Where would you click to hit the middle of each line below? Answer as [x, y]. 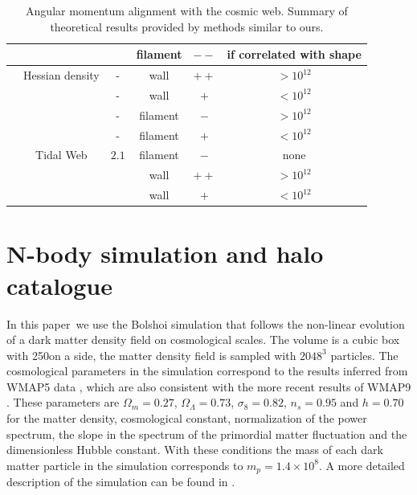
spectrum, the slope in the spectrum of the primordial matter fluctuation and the [207, 434]
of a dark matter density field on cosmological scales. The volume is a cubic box [203, 340]
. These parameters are [63, 402]
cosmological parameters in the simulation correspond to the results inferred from [207, 371]
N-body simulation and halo [165, 254]
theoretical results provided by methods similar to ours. [187, 26]
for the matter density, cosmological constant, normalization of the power [187, 418]
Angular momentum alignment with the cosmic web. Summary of [187, 10]
